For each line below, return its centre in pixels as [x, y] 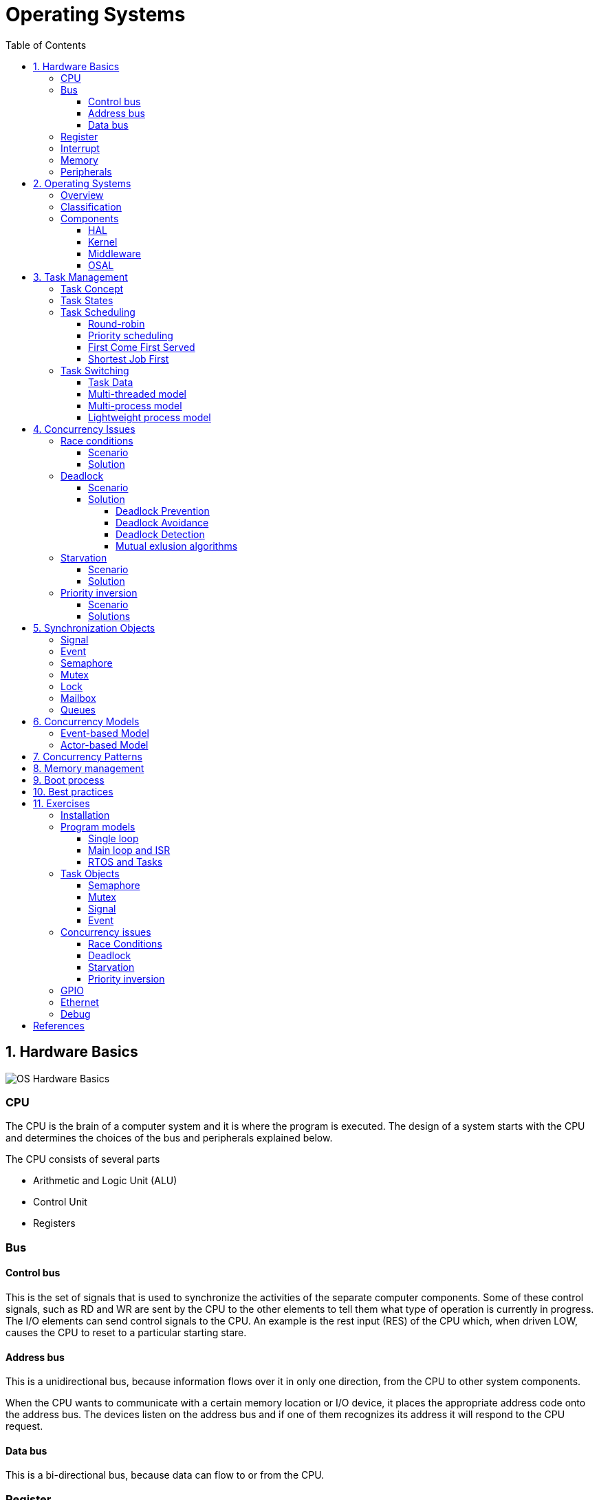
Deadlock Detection [160, 534]
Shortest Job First [129, 358]
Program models [98, 826]
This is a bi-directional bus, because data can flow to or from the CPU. [165, 1475]
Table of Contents [46, 45]
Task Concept [92, 288]
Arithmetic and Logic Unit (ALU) [105, 1181]
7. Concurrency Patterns [88, 756]
